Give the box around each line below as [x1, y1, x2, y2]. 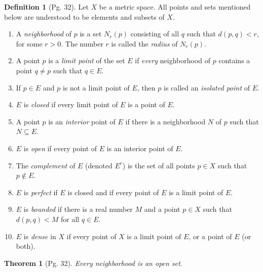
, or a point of [189, 231, 232, 241]
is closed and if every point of [67, 187, 159, 197]
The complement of [16, 160, 76, 170]
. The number [61, 38, 103, 49]
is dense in [23, 231, 56, 241]
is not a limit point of [62, 82, 130, 93]
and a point [144, 204, 180, 214]
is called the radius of [111, 38, 178, 49]
